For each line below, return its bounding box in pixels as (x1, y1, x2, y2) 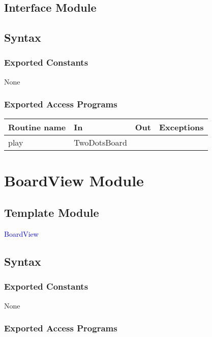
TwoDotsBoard (74, 136, 127, 148)
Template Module (4, 205, 99, 220)
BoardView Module (4, 170, 144, 190)
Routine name (8, 121, 66, 133)
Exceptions (159, 121, 204, 133)
